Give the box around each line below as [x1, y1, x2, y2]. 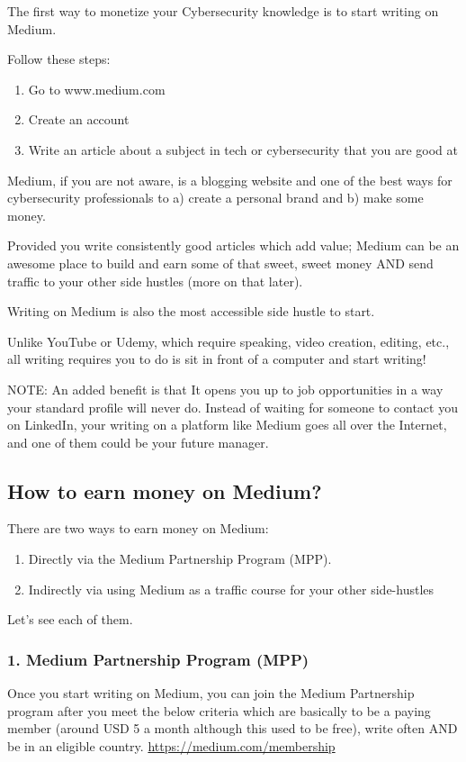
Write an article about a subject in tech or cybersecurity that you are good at [28, 140, 458, 159]
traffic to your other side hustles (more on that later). [7, 271, 303, 290]
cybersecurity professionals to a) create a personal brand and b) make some [7, 188, 424, 207]
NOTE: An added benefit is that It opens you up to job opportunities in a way [7, 379, 444, 398]
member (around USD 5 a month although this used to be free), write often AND [7, 719, 458, 738]
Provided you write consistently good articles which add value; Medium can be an [7, 236, 460, 255]
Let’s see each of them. [7, 610, 133, 629]
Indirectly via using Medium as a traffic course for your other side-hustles [28, 579, 435, 598]
